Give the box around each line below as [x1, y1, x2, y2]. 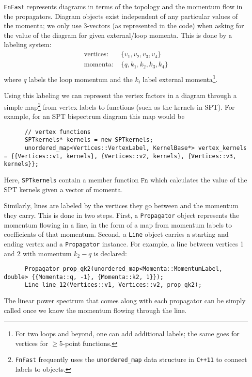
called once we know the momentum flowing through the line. [4, 305, 187, 315]
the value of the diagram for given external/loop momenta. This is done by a [4, 30, 232, 40]
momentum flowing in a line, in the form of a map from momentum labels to [4, 219, 232, 229]
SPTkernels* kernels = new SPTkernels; [24, 136, 153, 144]
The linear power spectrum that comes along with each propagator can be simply [4, 295, 246, 306]
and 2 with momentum [4, 248, 72, 258]
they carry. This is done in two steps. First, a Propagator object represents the [4, 210, 239, 220]
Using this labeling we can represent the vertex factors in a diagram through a [4, 90, 237, 100]
